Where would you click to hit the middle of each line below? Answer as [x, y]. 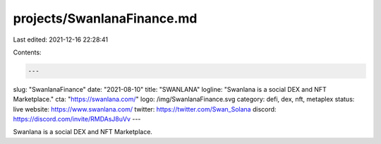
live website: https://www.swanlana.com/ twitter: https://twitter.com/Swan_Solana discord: [145, 109]
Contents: [27, 52]
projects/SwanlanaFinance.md [105, 18]
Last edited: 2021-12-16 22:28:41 [61, 40]
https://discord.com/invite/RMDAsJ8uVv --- [77, 119]
